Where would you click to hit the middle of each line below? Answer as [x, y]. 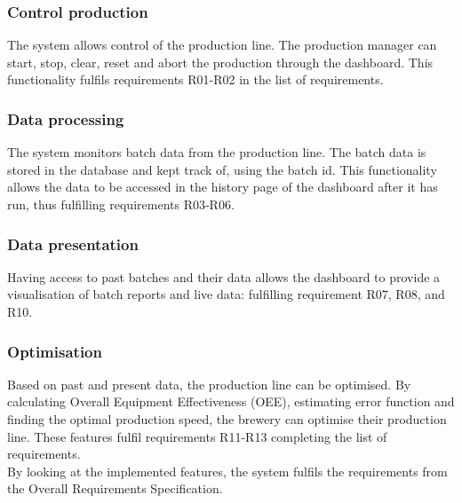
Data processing [66, 118]
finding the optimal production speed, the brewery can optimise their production [227, 419]
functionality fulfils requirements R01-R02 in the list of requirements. [195, 79]
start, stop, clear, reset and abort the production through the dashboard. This [220, 62]
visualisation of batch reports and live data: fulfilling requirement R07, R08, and [226, 294]
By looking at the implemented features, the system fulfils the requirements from [227, 471]
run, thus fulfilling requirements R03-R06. [121, 204]
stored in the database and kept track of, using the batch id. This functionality [222, 169]
